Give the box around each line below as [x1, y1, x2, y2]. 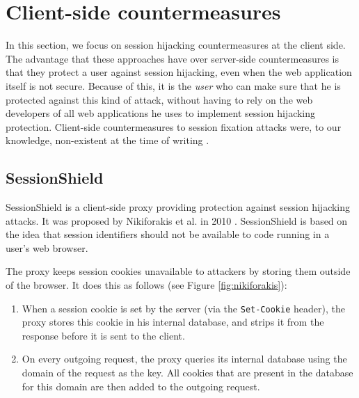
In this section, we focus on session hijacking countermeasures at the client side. [6, 38, 346, 52]
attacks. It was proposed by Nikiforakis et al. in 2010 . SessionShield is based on [6, 213, 348, 228]
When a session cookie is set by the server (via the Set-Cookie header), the [22, 301, 345, 315]
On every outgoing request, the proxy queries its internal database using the [22, 351, 347, 366]
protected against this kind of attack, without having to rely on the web [6, 92, 313, 106]
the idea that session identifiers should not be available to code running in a [6, 227, 330, 241]
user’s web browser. [6, 240, 88, 255]
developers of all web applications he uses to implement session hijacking [6, 106, 316, 120]
